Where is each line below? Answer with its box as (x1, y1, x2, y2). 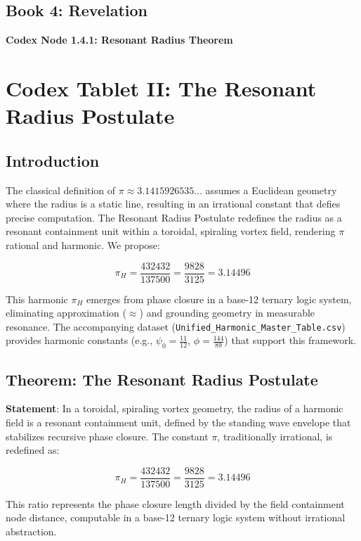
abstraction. (6, 524, 57, 539)
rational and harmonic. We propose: (6, 237, 160, 252)
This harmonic (6, 291, 68, 306)
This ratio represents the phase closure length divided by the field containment (6, 496, 345, 511)
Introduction (6, 149, 100, 171)
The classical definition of (6, 182, 116, 197)
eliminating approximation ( (6, 305, 126, 320)
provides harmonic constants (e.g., (6, 333, 153, 348)
